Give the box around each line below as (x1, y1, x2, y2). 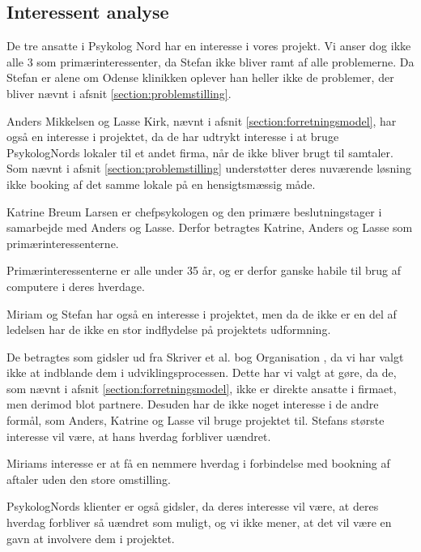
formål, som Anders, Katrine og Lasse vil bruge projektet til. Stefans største (6, 412, 385, 429)
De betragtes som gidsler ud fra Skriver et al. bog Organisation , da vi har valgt (6, 348, 404, 365)
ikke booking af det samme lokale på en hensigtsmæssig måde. (6, 175, 316, 192)
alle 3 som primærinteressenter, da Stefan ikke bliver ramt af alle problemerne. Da (6, 53, 415, 70)
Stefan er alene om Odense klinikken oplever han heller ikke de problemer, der (6, 69, 394, 86)
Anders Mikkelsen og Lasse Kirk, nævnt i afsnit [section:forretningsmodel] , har (6, 112, 397, 129)
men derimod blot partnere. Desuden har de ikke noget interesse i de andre (6, 396, 379, 413)
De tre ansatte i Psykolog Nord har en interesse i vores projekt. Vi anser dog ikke (6, 37, 411, 54)
